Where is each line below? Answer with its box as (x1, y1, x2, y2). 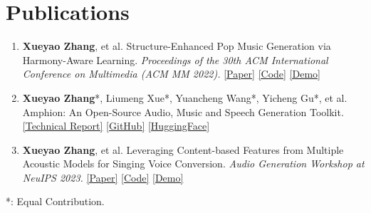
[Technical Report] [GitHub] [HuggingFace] (22, 118, 210, 133)
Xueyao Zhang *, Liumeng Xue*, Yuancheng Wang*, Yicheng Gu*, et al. (22, 90, 348, 105)
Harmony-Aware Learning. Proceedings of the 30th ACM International (22, 52, 328, 67)
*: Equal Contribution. (6, 194, 105, 209)
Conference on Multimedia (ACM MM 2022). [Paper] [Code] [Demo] (22, 66, 320, 81)
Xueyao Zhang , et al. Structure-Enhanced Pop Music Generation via (22, 38, 331, 53)
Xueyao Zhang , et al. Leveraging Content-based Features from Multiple (22, 142, 344, 157)
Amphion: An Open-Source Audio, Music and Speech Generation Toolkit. (22, 104, 344, 119)
